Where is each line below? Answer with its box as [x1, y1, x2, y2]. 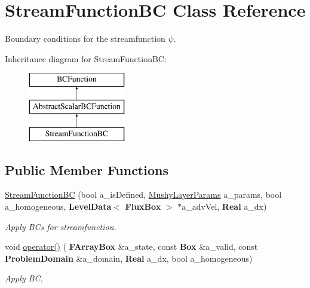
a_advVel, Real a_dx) [182, 200, 267, 213]
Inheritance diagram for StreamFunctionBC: [5, 52, 167, 65]
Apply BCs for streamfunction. [5, 220, 116, 232]
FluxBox [125, 200, 161, 213]
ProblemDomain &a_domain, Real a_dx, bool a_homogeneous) [5, 252, 253, 264]
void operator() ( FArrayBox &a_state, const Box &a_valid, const [5, 240, 258, 253]
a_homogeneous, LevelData [5, 200, 112, 213]
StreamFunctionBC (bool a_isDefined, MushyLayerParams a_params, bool [5, 188, 282, 201]
